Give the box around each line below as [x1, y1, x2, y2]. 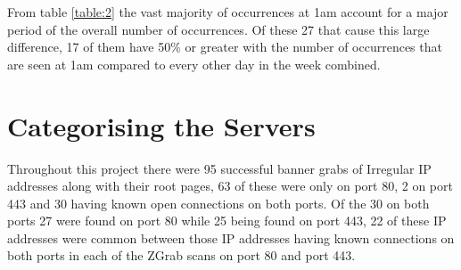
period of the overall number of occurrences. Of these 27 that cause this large [7, 20, 430, 38]
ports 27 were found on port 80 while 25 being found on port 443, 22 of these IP [7, 211, 447, 230]
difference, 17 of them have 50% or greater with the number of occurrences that [7, 37, 442, 56]
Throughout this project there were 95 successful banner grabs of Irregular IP [7, 159, 432, 177]
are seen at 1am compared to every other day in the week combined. [7, 54, 381, 73]
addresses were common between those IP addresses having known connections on [7, 228, 455, 247]
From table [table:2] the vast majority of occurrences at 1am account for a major [7, 3, 449, 20]
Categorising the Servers [7, 107, 316, 143]
